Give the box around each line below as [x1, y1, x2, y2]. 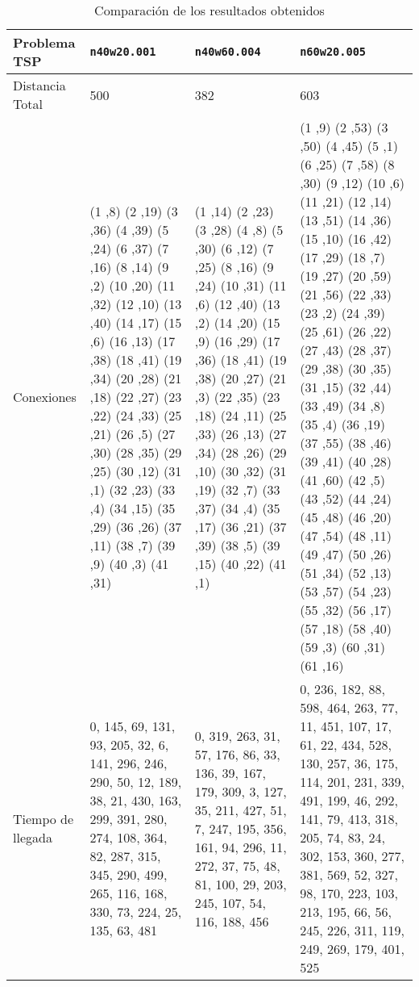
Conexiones [13, 387, 77, 406]
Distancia [13, 76, 66, 94]
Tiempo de [13, 809, 74, 828]
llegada [13, 828, 52, 847]
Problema [13, 33, 76, 52]
